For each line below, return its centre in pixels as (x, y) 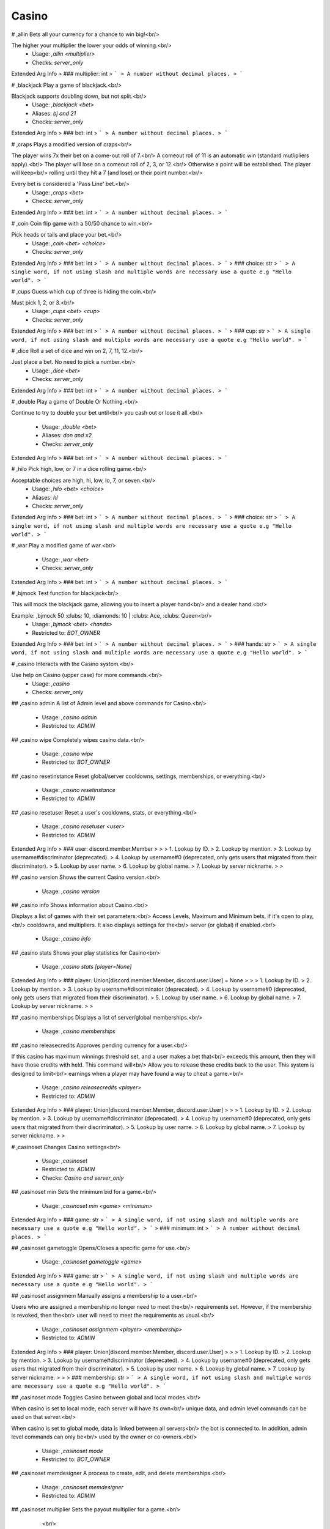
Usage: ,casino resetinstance (79, 790)
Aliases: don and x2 (67, 435)
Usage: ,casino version (71, 891)
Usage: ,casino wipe (68, 753)
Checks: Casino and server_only (83, 1178)
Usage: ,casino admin (69, 717)
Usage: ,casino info (66, 939)
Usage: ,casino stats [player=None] (87, 966)
